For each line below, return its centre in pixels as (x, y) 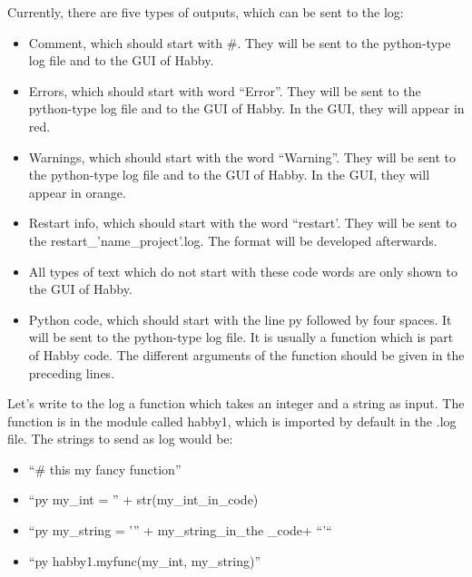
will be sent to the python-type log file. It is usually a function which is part (241, 337)
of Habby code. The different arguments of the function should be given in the (246, 354)
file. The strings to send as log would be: (120, 439)
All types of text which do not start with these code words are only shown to (243, 271)
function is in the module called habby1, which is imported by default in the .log (232, 421)
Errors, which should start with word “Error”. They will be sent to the (225, 90)
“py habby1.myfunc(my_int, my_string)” (145, 560)
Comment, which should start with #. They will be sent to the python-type (240, 42)
